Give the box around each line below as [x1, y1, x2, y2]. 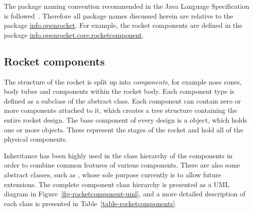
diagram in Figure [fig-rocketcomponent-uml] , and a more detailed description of [4, 189, 246, 199]
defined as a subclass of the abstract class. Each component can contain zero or [4, 95, 241, 106]
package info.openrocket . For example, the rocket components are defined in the [4, 20, 243, 30]
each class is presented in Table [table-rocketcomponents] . [4, 198, 177, 208]
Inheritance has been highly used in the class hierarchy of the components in [4, 150, 233, 160]
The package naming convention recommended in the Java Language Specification [4, 1, 250, 11]
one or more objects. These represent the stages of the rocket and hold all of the [4, 124, 243, 134]
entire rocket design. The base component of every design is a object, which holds [4, 114, 248, 125]
